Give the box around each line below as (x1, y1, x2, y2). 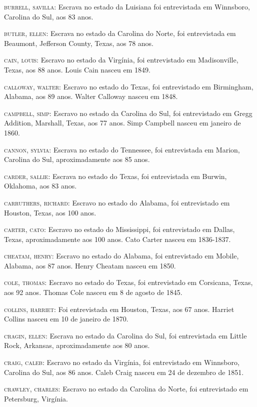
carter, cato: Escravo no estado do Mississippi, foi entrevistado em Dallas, (4, 224, 235, 234)
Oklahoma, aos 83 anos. (4, 180, 77, 191)
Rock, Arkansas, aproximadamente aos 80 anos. (4, 340, 150, 350)
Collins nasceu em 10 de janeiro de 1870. (4, 313, 128, 324)
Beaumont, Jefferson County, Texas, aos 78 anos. (4, 37, 153, 48)
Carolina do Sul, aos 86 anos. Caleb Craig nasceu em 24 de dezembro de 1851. (4, 366, 244, 377)
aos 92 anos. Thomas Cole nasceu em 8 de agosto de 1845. (4, 287, 182, 297)
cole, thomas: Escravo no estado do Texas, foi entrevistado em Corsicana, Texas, (4, 277, 253, 287)
